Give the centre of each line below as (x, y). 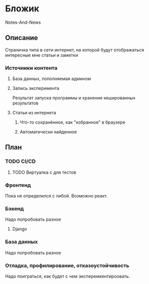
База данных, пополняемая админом (51, 79)
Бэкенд (15, 208)
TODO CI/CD (21, 161)
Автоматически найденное (48, 132)
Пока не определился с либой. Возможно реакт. (56, 196)
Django (20, 229)
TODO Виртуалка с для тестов (44, 172)
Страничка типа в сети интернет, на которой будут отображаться (75, 49)
